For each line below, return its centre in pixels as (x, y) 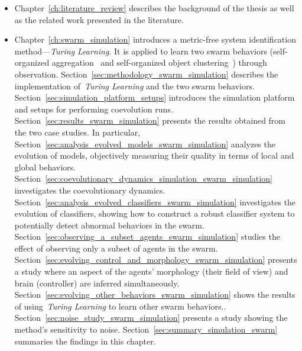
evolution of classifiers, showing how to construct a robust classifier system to (155, 213)
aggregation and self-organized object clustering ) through (159, 62)
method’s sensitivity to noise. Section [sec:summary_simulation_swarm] (146, 329)
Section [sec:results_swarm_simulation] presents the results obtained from (150, 120)
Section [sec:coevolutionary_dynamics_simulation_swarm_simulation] (143, 178)
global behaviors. (45, 167)
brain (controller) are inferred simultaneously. (97, 283)
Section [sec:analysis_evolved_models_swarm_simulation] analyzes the (145, 144)
